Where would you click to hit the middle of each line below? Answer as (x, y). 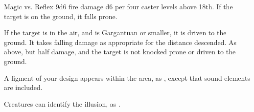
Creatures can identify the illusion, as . (62, 103)
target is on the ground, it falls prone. (61, 16)
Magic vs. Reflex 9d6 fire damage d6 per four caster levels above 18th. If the (118, 6)
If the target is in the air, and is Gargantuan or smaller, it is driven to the (115, 33)
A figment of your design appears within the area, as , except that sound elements (127, 78)
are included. (23, 87)
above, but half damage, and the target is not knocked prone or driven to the (120, 52)
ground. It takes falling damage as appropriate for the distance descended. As (120, 42)
